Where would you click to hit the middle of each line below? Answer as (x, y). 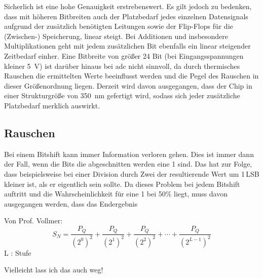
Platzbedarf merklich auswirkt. (52, 105)
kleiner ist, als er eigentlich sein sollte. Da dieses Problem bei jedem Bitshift (122, 184)
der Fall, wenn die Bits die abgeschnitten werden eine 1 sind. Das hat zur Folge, (128, 164)
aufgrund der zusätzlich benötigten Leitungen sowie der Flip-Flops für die (119, 26)
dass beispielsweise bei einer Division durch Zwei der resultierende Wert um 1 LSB (132, 173)
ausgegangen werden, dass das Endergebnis (71, 203)
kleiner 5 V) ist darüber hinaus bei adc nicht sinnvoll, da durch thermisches (122, 66)
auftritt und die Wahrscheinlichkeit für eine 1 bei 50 (85, 194)
